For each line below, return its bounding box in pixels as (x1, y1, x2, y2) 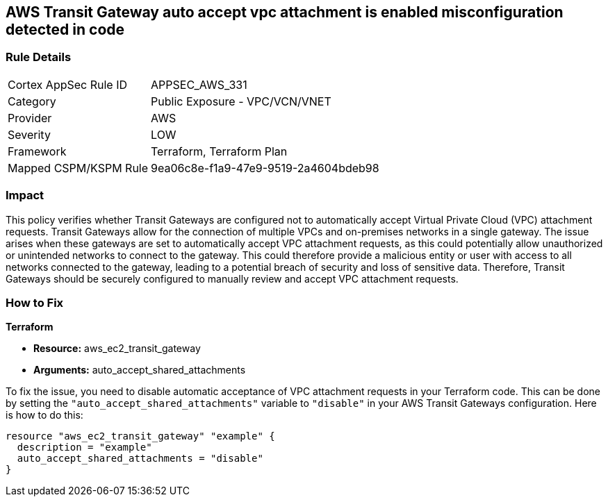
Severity (8, 127, 51, 142)
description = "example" (17, 442, 152, 453)
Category (8, 94, 56, 108)
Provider (8, 110, 52, 125)
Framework (8, 144, 67, 158)
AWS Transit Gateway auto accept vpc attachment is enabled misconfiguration (6, 3, 564, 21)
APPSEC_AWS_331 (151, 77, 247, 92)
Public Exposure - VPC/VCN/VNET (151, 94, 331, 108)
